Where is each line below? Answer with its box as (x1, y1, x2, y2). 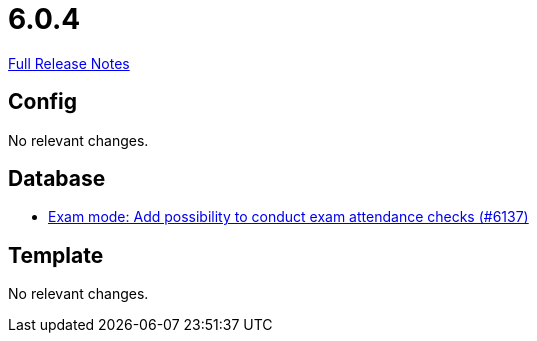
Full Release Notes (8, 54, 130, 72)
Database (8, 166, 106, 192)
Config (8, 89, 77, 115)
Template (8, 242, 104, 268)
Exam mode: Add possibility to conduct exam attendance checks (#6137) (48, 208, 529, 226)
